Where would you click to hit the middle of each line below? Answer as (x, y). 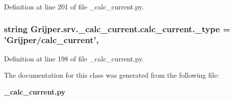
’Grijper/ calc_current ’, (51, 40)
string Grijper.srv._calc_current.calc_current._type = (117, 28)
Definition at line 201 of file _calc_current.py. (74, 6)
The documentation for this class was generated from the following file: (112, 75)
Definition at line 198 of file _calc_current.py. (74, 58)
